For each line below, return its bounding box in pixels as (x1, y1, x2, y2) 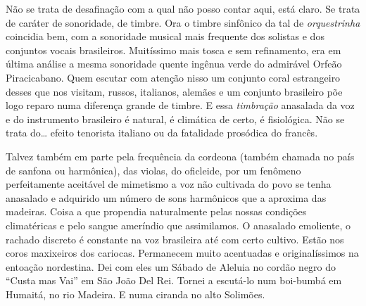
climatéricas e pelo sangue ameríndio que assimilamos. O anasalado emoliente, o (6, 217, 351, 232)
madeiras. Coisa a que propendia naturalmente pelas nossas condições (6, 204, 307, 219)
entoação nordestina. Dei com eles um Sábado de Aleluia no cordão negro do (6, 259, 336, 274)
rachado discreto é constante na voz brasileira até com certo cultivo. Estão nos (6, 231, 344, 246)
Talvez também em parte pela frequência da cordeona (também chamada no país (6, 148, 355, 163)
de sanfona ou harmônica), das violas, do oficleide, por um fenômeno (6, 162, 301, 177)
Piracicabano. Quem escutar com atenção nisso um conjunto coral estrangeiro (6, 70, 341, 84)
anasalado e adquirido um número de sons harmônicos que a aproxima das (6, 190, 327, 205)
